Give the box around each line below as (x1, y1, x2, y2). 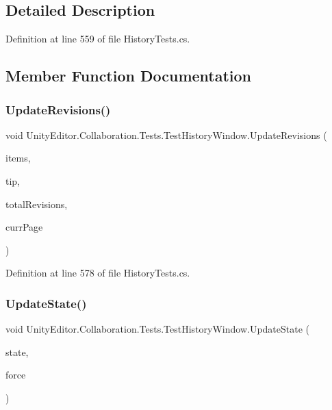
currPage (5, 220, 43, 234)
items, (5, 151, 31, 165)
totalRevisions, (5, 196, 68, 211)
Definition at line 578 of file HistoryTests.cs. (5, 266, 190, 280)
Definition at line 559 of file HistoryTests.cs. (5, 31, 190, 46)
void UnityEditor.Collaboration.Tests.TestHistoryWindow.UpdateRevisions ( (5, 127, 327, 142)
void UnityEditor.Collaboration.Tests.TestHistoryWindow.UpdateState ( (5, 322, 310, 336)
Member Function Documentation (5, 65, 252, 86)
